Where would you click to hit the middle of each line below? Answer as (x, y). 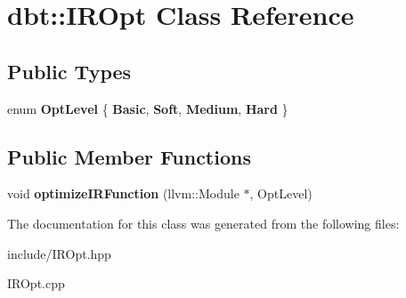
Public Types (69, 71)
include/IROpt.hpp (59, 253)
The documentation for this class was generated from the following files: (203, 223)
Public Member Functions (129, 156)
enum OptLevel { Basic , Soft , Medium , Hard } (148, 108)
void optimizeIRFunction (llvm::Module (123, 193)
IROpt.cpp (36, 283)
